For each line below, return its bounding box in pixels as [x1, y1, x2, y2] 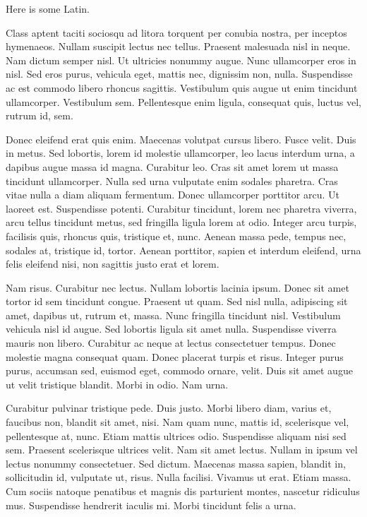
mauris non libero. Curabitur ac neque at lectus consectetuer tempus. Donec [6, 335, 336, 350]
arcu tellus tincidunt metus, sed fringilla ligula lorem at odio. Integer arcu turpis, [6, 215, 357, 230]
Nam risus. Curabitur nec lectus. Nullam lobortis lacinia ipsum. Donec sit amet [6, 280, 349, 295]
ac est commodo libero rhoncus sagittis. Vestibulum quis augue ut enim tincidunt [6, 80, 358, 95]
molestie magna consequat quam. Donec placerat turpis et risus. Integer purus [6, 349, 344, 364]
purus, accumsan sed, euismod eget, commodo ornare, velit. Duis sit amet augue [6, 363, 353, 378]
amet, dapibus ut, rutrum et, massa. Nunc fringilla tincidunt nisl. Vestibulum [6, 307, 341, 322]
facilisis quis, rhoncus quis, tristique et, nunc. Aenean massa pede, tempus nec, [6, 228, 347, 243]
